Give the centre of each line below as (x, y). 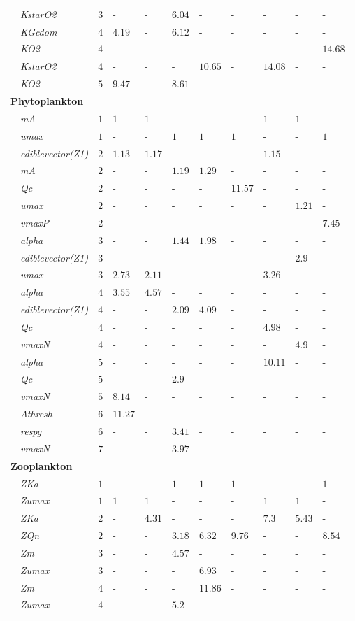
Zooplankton (42, 465)
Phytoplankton (47, 100)
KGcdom (39, 31)
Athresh (37, 414)
